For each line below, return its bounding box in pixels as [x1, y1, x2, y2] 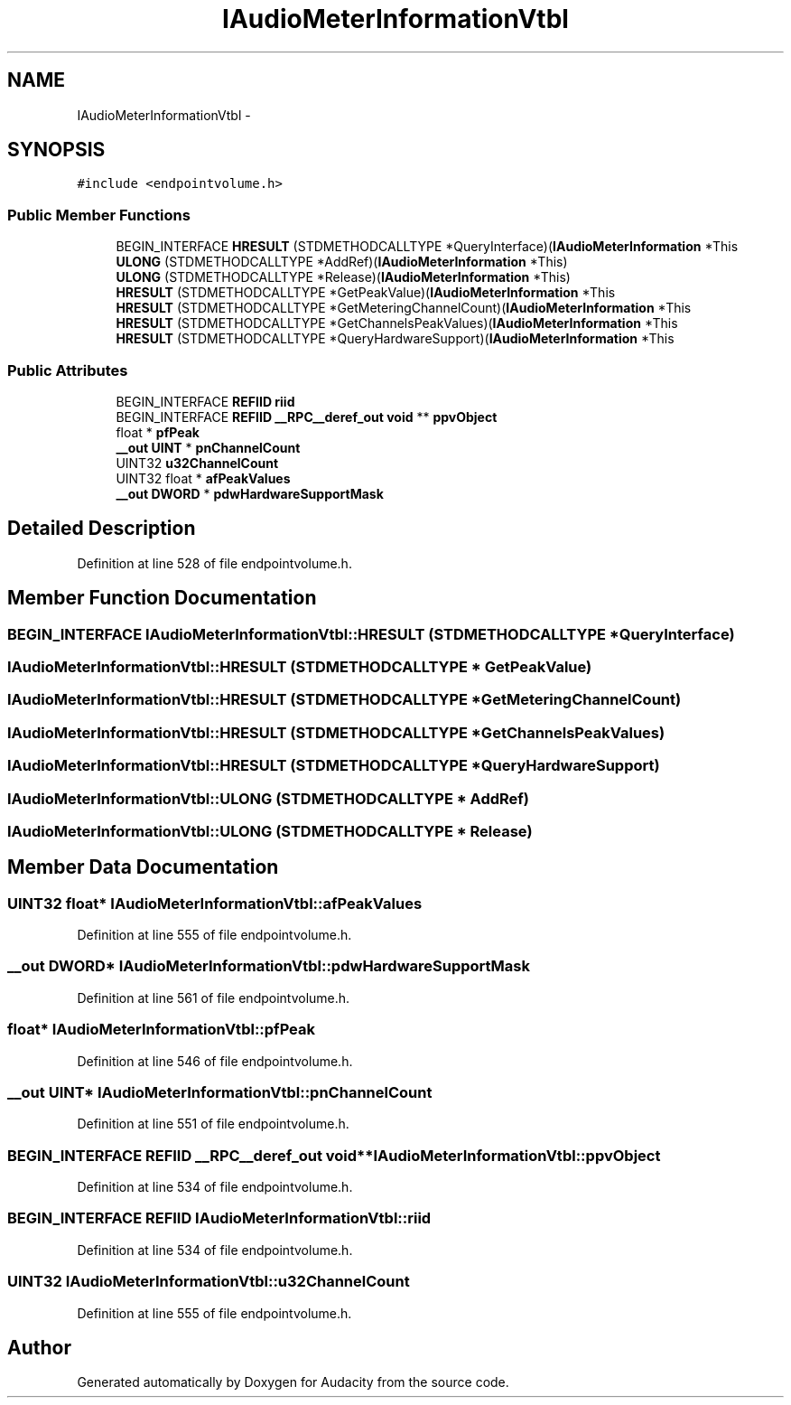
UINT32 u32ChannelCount [116, 454, 279, 471]
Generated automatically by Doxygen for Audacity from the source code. [77, 1374, 509, 1391]
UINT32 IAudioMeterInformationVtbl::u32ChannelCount [7, 1272, 410, 1291]
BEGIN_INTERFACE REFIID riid [116, 393, 295, 409]
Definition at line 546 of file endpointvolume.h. [77, 1053, 353, 1069]
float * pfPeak [116, 424, 200, 440]
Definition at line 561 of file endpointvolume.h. [77, 989, 350, 1006]
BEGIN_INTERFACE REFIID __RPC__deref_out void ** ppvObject [116, 408, 498, 425]
